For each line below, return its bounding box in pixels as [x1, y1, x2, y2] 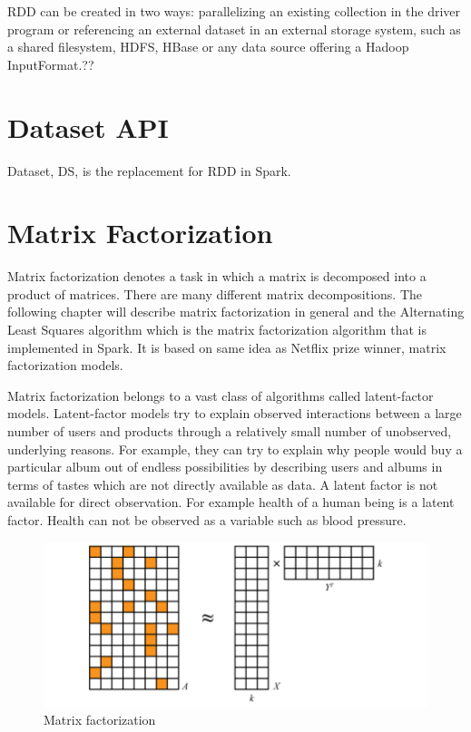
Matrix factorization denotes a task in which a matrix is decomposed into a [7, 267, 427, 286]
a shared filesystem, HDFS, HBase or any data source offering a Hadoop [7, 37, 409, 56]
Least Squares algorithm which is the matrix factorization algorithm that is [7, 320, 427, 338]
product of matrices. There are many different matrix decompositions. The [7, 284, 423, 303]
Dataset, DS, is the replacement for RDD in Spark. [7, 161, 291, 180]
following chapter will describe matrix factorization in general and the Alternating [7, 302, 465, 321]
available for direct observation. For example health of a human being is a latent [7, 493, 455, 512]
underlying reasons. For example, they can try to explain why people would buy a [7, 439, 463, 458]
